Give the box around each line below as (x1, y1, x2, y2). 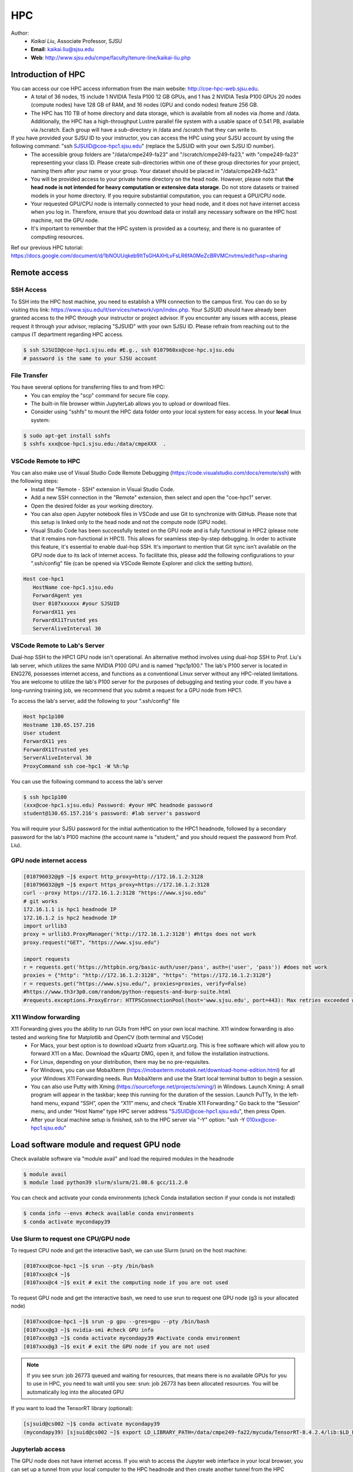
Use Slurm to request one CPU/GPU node (11, 1234, 131, 1242)
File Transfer (11, 371, 48, 379)
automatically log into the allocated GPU (26, 1388, 124, 1395)
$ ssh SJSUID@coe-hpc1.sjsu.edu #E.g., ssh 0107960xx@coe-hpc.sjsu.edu (23, 347, 235, 353)
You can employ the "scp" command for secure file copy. (31, 392, 170, 399)
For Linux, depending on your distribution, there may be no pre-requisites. (31, 1058, 211, 1065)
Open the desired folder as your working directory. (31, 502, 154, 509)
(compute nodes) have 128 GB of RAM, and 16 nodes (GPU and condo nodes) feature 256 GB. (31, 101, 259, 108)
